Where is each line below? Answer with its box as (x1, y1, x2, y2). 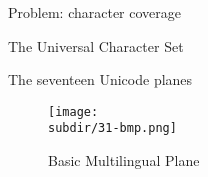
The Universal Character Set (8, 35, 184, 56)
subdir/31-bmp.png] (48, 121, 177, 136)
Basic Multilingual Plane (48, 150, 200, 171)
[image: (48, 104, 99, 119)
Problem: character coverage (8, 2, 181, 22)
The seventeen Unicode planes (8, 69, 193, 90)
